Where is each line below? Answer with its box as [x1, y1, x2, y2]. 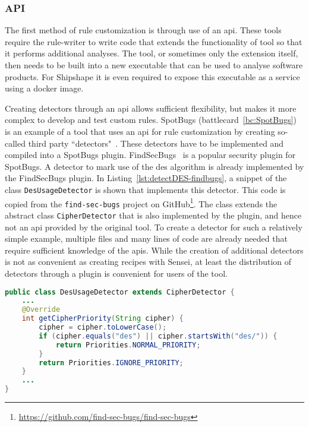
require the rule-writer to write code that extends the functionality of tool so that [5, 35, 302, 48]
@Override [21, 305, 61, 314]
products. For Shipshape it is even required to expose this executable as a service [5, 70, 300, 83]
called [5, 137, 26, 149]
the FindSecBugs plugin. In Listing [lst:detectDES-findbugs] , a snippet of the [5, 172, 287, 184]
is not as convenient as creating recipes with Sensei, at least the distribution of [5, 255, 292, 268]
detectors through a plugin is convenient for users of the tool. [5, 267, 228, 279]
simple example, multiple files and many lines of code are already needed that [5, 232, 288, 245]
